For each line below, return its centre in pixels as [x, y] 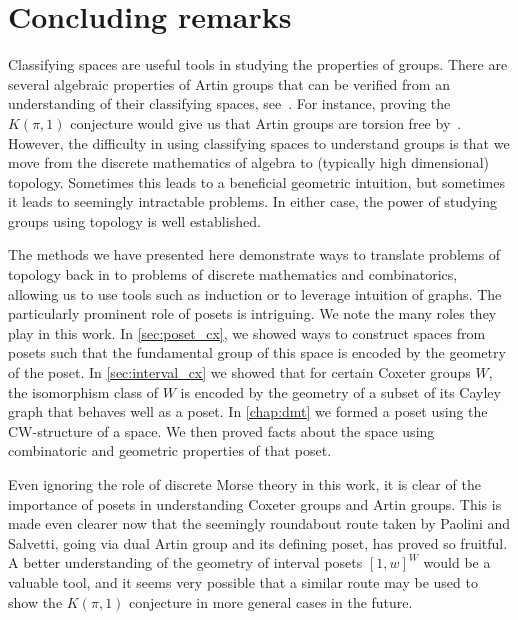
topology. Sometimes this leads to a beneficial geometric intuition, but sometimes [257, 181]
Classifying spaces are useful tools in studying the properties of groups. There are [258, 64]
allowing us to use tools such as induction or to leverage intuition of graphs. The [255, 293]
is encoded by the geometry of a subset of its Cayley [340, 391]
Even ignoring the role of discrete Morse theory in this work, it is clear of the [244, 484]
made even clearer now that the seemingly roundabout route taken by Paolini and [259, 523]
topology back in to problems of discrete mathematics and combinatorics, [233, 274]
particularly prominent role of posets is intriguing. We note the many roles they [252, 313]
